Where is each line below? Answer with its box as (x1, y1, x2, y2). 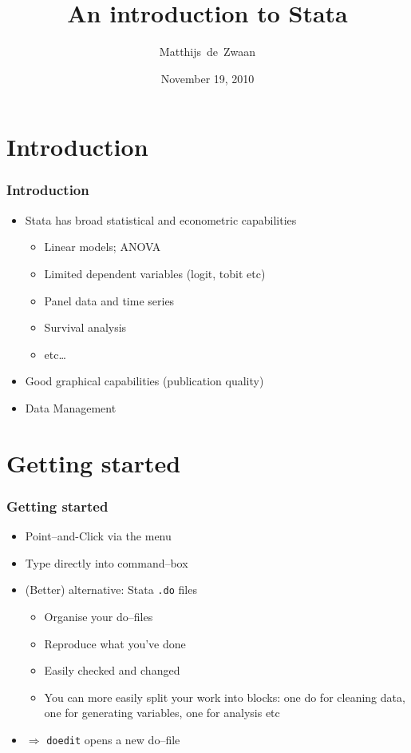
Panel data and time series (44, 292, 175, 309)
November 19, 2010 (160, 70, 255, 86)
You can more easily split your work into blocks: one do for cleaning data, (44, 688, 405, 705)
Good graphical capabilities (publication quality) (25, 373, 264, 389)
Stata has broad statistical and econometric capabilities (25, 211, 297, 228)
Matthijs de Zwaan (159, 43, 256, 60)
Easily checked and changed (44, 662, 180, 679)
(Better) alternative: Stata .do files (25, 581, 197, 598)
